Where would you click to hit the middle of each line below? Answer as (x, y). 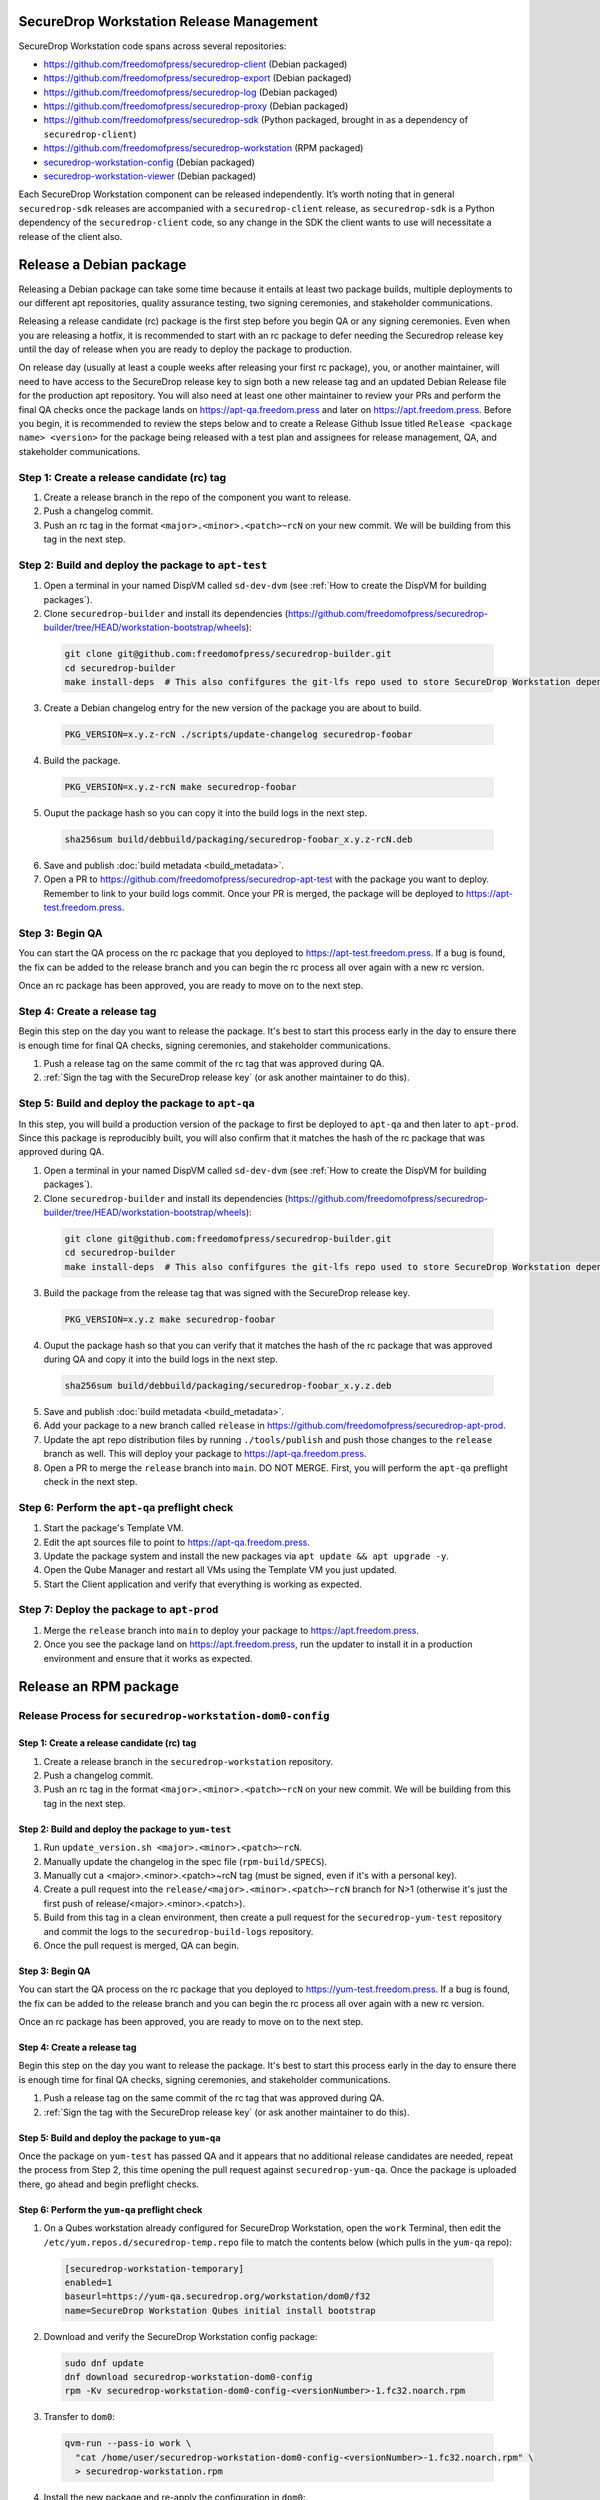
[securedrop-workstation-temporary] (154, 2268)
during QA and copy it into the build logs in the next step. (161, 1359)
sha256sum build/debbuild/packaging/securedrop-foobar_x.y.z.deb (228, 1386)
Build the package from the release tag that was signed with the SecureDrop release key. (226, 1292)
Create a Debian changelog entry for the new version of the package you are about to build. (232, 708)
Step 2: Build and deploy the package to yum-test (125, 1829)
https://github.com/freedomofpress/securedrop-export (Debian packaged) (197, 78)
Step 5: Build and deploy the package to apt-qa (136, 1103)
